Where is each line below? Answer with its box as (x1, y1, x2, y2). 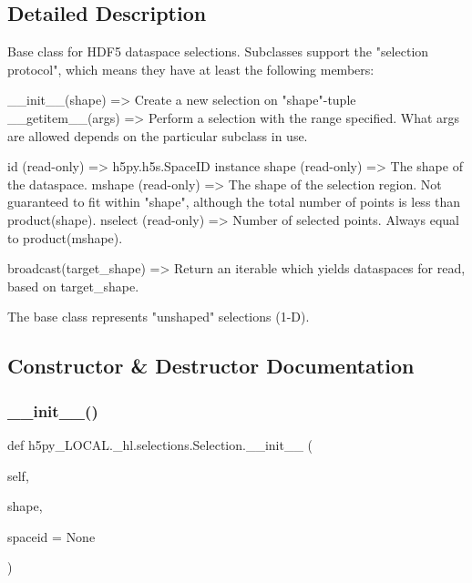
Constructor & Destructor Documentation (7, 352, 415, 380)
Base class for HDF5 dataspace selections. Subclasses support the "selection (7, 42, 429, 61)
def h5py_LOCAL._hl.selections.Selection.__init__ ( (7, 435, 313, 454)
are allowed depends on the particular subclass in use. (7, 126, 308, 145)
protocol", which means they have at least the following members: (7, 59, 375, 78)
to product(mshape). (7, 228, 123, 247)
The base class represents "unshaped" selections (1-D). (7, 307, 310, 326)
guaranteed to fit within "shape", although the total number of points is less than (7, 192, 461, 211)
